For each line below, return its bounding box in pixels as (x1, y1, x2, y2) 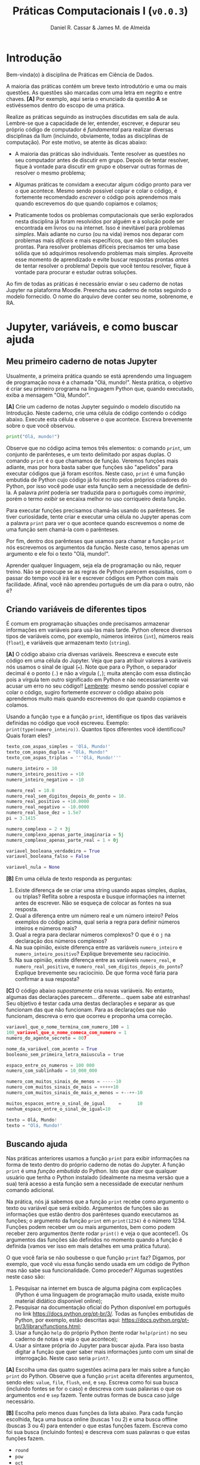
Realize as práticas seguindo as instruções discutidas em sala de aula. (6, 113, 180, 120)
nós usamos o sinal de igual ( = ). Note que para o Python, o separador (6, 663, 177, 670)
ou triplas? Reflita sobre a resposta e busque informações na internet (14, 893, 185, 900)
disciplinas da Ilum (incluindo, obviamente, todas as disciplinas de (6, 132, 168, 139)
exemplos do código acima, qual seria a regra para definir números (14, 918, 180, 925)
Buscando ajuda (6, 1139, 68, 1149)
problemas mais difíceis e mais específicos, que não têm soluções (14, 237, 179, 244)
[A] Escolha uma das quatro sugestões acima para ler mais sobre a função (6, 1366, 190, 1374)
